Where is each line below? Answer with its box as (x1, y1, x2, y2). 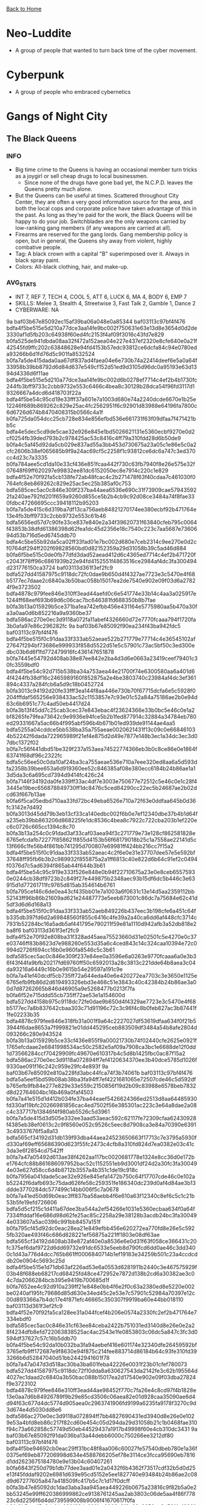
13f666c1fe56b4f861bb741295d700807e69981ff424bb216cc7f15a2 (6, 842, 174, 850)
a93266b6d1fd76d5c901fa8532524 (6, 350, 95, 358)
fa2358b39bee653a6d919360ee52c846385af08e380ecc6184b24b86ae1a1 (6, 765, 196, 772)
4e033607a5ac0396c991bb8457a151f (6, 1219, 101, 1226)
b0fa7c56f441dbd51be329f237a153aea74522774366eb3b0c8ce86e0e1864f (6, 745, 197, 753)
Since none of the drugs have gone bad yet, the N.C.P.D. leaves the (24, 179, 193, 186)
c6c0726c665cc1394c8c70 (6, 823, 75, 831)
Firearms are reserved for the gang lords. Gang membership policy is (15, 230, 188, 238)
